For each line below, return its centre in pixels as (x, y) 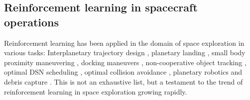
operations (32, 22)
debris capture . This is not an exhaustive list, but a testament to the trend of (124, 81)
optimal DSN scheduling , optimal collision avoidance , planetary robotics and (123, 72)
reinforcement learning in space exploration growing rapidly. (96, 91)
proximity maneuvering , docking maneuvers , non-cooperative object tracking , (125, 62)
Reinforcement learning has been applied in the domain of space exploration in (124, 43)
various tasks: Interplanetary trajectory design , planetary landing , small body (125, 52)
